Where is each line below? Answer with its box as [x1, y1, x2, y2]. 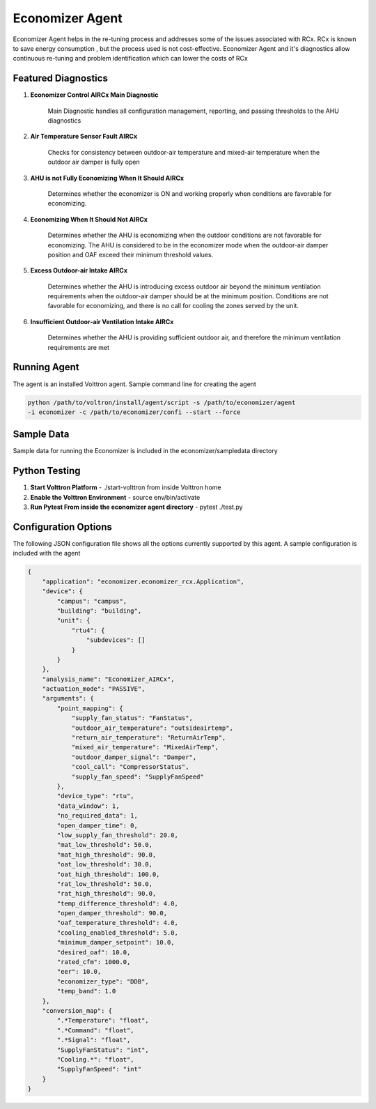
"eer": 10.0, [56, 967, 102, 976]
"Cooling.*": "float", [56, 1055, 135, 1063]
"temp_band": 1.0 [56, 987, 116, 995]
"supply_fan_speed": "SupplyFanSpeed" [71, 772, 205, 781]
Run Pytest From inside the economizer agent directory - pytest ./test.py [30, 503, 243, 512]
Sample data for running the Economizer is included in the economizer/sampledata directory [13, 447, 278, 455]
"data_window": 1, [56, 802, 120, 810]
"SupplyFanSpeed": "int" [56, 1065, 142, 1073]
